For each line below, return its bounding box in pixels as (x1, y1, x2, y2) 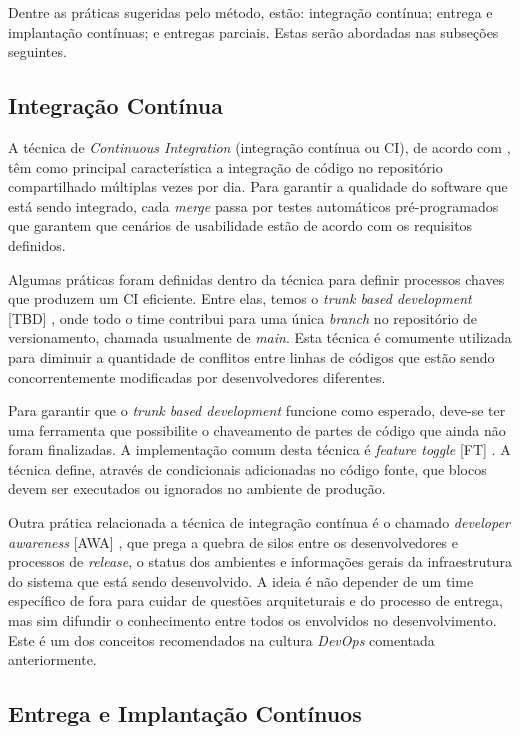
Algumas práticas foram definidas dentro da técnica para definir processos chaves (8, 268, 505, 289)
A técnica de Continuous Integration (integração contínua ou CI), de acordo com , (8, 136, 511, 157)
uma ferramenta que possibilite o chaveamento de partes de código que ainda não (8, 419, 506, 440)
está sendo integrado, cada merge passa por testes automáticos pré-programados (8, 195, 499, 216)
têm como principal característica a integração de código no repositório (8, 156, 443, 177)
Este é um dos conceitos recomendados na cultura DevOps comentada (8, 629, 435, 650)
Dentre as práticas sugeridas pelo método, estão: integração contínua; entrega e (8, 2, 493, 22)
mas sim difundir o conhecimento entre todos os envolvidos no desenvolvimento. (8, 610, 497, 631)
